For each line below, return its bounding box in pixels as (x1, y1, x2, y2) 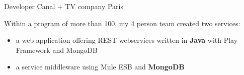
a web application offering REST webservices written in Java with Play (16, 35, 238, 45)
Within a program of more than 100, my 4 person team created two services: (4, 18, 240, 28)
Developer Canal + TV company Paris (4, 1, 124, 11)
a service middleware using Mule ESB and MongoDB (16, 61, 185, 72)
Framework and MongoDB (16, 44, 98, 55)
